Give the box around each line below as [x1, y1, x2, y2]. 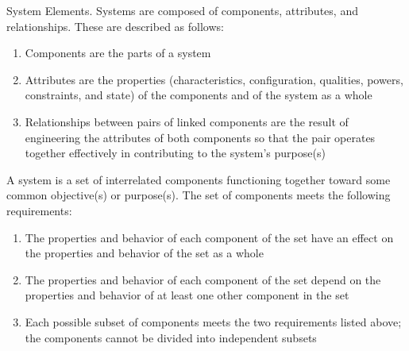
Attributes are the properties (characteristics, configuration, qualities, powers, [25, 71, 403, 87]
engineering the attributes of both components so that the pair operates [25, 129, 376, 145]
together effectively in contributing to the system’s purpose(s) [25, 145, 326, 161]
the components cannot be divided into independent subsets [25, 329, 317, 345]
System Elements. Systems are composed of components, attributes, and [6, 2, 358, 18]
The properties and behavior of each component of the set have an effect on [25, 229, 394, 245]
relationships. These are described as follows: [6, 17, 224, 34]
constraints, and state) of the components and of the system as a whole [25, 87, 372, 103]
